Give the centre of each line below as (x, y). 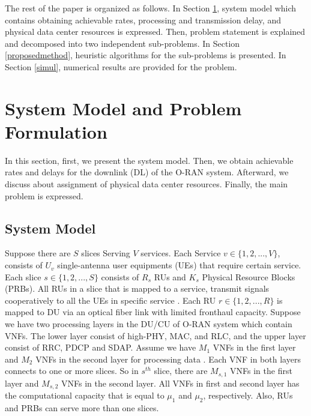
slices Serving (106, 253)
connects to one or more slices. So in (72, 371)
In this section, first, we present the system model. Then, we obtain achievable (149, 160)
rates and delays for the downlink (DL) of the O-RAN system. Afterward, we (147, 172)
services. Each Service (181, 253)
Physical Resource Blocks (249, 276)
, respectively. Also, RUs (248, 395)
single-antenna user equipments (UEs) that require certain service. (179, 265)
